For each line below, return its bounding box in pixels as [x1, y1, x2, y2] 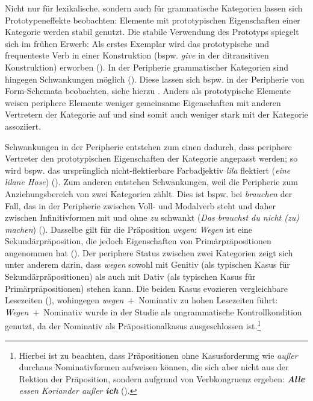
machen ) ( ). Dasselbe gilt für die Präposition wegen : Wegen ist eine [5, 223, 253, 235]
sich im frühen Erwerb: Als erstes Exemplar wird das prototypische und [5, 37, 270, 49]
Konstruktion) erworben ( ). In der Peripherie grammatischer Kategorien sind [5, 60, 288, 73]
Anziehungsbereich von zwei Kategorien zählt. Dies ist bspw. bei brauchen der [5, 187, 293, 200]
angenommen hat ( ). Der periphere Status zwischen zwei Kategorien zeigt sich [5, 246, 293, 259]
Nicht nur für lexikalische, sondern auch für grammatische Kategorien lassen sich [5, 2, 303, 14]
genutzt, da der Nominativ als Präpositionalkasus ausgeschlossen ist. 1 [5, 318, 261, 332]
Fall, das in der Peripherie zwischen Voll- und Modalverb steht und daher [5, 199, 276, 212]
